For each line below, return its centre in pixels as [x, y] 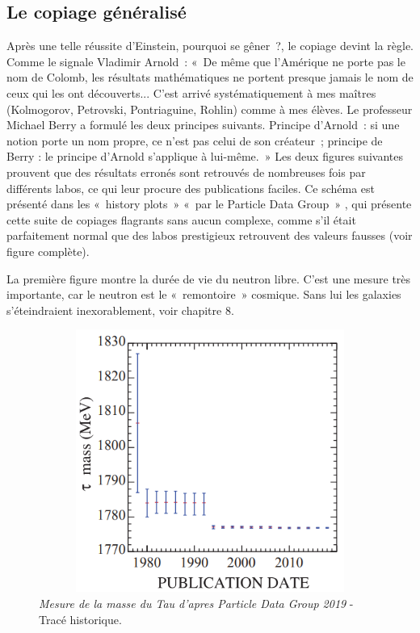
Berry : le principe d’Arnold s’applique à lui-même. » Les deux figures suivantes [205, 156]
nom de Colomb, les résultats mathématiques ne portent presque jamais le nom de [210, 77]
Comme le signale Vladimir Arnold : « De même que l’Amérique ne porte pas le [206, 61]
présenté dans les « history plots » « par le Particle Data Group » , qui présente [209, 204]
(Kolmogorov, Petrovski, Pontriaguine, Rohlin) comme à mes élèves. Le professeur [210, 109]
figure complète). [48, 251]
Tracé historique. [80, 619]
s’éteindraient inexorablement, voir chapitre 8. [120, 310]
